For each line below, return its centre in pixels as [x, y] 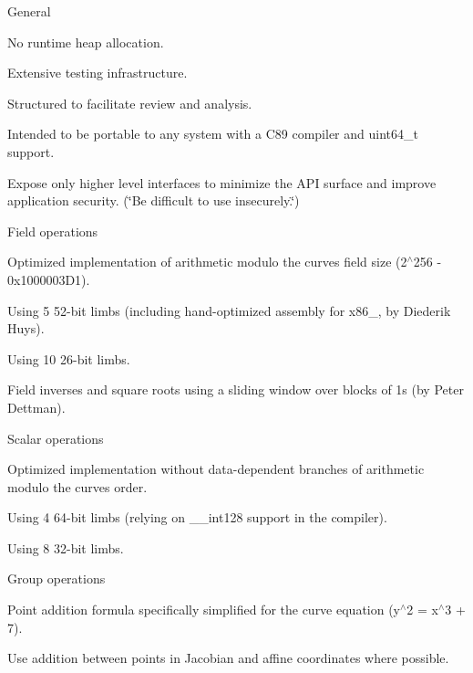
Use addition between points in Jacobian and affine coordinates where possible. [228, 658]
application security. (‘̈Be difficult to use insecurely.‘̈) [154, 200]
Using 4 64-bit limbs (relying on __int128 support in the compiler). [197, 517]
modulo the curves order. [77, 486]
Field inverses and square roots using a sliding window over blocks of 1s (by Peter [236, 389]
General [29, 11]
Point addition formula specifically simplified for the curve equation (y [204, 610]
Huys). [26, 328]
